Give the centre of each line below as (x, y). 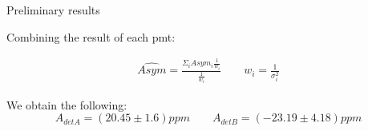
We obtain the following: (67, 104)
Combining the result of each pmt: (91, 36)
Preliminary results (53, 10)
